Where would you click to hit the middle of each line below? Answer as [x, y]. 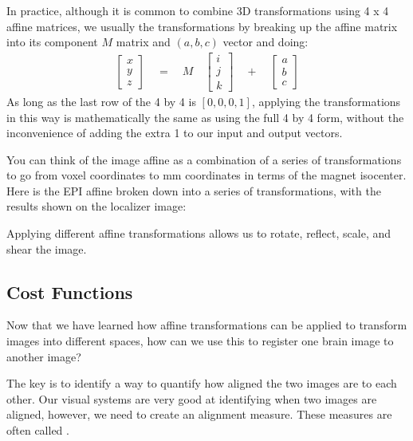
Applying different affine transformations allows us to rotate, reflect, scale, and [199, 233]
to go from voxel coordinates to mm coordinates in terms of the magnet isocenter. [206, 175]
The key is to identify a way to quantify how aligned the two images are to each [202, 383]
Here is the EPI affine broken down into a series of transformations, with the [194, 190]
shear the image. [47, 248]
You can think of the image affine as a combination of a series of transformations [204, 159]
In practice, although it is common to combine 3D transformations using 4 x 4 [198, 10]
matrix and [143, 42]
